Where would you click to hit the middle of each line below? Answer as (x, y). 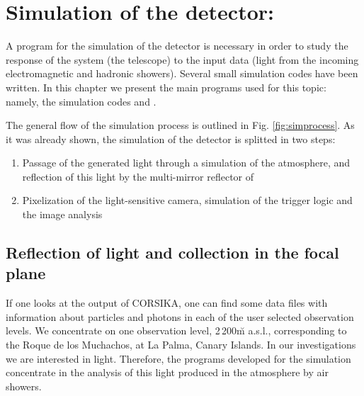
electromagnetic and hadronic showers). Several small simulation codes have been (182, 73)
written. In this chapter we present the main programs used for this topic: (166, 87)
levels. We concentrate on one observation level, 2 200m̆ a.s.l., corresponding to (176, 330)
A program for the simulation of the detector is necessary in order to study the (177, 46)
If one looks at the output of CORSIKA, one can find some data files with (167, 303)
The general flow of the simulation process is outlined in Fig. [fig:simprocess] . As (180, 125)
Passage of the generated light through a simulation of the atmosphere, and (186, 163)
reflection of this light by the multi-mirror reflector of (138, 176)
